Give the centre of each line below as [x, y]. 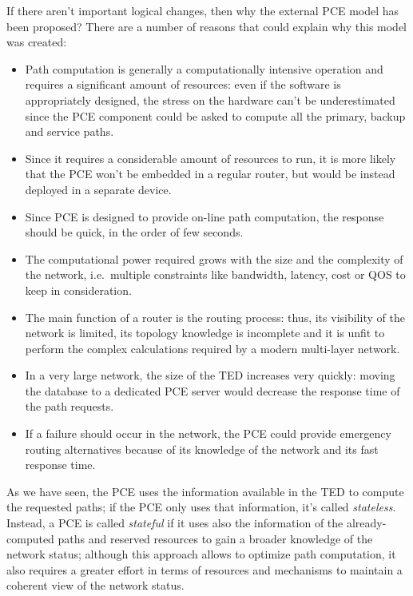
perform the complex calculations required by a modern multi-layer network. [212, 348]
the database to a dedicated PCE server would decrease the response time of [212, 390]
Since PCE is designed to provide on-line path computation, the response [205, 216]
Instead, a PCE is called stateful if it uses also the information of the [175, 523]
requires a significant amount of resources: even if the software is [183, 84]
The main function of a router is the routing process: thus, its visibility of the [215, 317]
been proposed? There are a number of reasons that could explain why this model [207, 26]
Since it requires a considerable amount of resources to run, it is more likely [210, 158]
